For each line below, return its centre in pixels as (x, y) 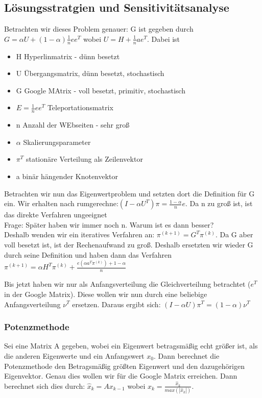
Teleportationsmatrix (80, 107)
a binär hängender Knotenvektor (67, 176)
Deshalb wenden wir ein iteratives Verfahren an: (79, 234)
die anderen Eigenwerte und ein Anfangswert (74, 355)
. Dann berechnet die (186, 355)
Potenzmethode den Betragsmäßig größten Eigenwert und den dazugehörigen (124, 366)
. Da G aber (234, 234)
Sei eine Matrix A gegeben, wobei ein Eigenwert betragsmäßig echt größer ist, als (131, 346)
